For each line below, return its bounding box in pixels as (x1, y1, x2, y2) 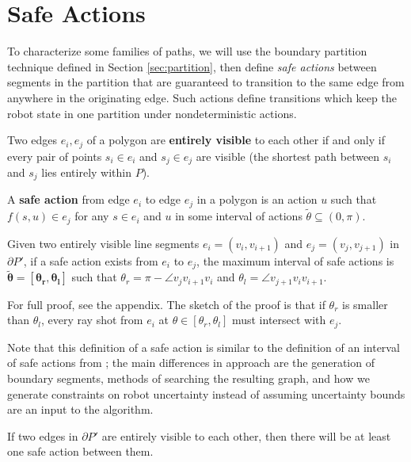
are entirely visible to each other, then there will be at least (101, 427, 391, 444)
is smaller (342, 296, 388, 312)
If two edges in (7, 427, 78, 444)
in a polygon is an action (196, 191, 318, 208)
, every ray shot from (40, 311, 143, 328)
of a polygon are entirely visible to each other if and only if (86, 132, 385, 148)
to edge (145, 191, 181, 208)
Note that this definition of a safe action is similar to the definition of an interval (7, 338, 400, 355)
